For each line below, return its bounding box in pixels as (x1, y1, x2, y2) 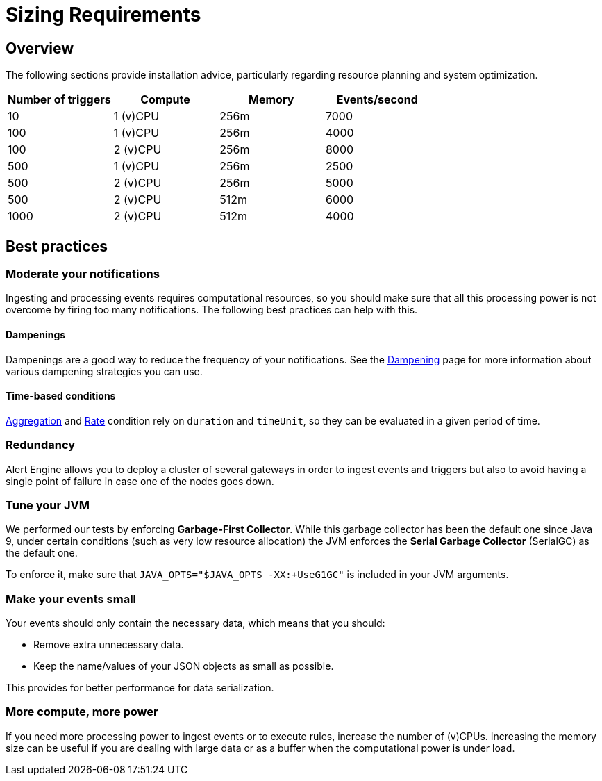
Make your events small (6, 591, 137, 606)
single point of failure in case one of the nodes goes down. (6, 475, 274, 487)
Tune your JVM (6, 498, 90, 512)
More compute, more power (6, 705, 158, 719)
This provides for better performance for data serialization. (6, 682, 274, 694)
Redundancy (6, 438, 76, 452)
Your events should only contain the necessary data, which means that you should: (6, 617, 385, 630)
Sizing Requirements (6, 3, 201, 26)
